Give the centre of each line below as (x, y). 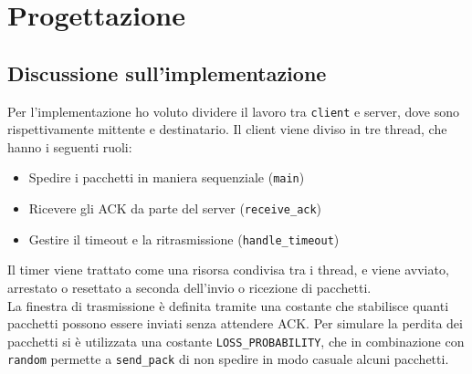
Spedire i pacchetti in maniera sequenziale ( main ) (167, 177)
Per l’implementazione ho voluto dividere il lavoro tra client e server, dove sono (234, 111)
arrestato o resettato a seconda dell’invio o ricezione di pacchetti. (189, 287)
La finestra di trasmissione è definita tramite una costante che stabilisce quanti (228, 305)
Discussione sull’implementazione (167, 73)
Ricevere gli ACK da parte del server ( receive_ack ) (175, 208)
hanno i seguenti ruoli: (70, 146)
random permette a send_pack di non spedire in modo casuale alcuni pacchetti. (228, 359)
